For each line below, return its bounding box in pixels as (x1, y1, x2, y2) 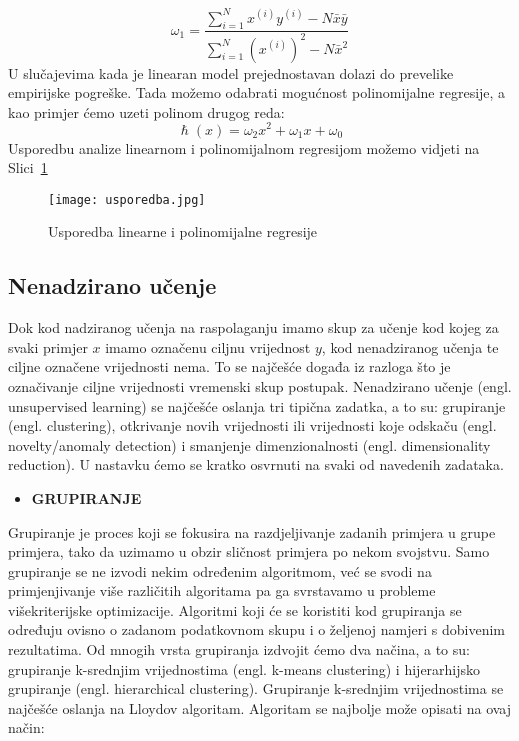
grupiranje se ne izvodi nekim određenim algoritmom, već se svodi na (8, 560, 432, 581)
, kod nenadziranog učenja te (321, 336, 499, 357)
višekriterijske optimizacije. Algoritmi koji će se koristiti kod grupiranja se (8, 599, 462, 620)
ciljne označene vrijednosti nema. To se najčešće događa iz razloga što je (8, 356, 451, 377)
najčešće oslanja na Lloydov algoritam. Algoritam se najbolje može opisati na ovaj (8, 697, 512, 718)
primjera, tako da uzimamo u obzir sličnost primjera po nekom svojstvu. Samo (8, 541, 490, 562)
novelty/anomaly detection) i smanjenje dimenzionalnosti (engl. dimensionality (8, 434, 491, 455)
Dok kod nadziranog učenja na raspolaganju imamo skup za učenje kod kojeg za (8, 317, 499, 338)
